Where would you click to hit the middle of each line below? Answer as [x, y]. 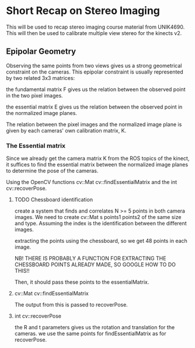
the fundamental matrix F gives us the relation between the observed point [96, 89]
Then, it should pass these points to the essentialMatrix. [82, 282]
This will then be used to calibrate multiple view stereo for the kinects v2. [94, 33]
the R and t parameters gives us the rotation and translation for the [95, 328]
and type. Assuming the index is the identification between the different [100, 224]
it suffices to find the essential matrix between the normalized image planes [97, 165]
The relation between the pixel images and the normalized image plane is [94, 124]
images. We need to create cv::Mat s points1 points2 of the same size [98, 217]
